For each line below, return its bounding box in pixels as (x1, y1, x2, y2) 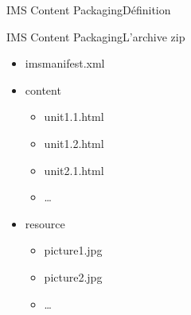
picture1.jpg (44, 242, 103, 259)
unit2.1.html (44, 161, 104, 178)
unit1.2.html (44, 134, 104, 151)
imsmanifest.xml (25, 55, 105, 72)
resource (25, 215, 65, 231)
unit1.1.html (44, 108, 104, 125)
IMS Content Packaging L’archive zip (6, 28, 185, 45)
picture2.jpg (44, 268, 103, 285)
